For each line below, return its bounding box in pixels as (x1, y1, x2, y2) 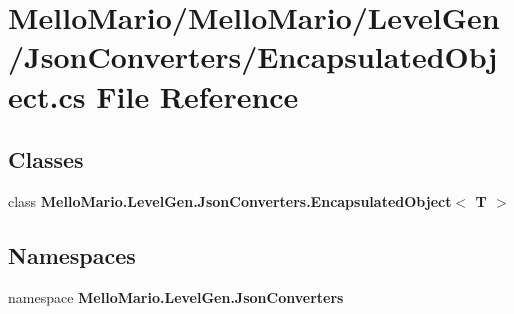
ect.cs (8, 75, 86, 116)
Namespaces (8, 239, 136, 270)
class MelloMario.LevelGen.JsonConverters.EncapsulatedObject (8, 190, 452, 211)
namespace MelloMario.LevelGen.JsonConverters (8, 286, 344, 307)
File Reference (96, 75, 299, 116)
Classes (8, 144, 84, 175)
